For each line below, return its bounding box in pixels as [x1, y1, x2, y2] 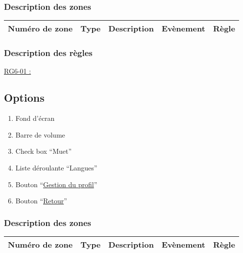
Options [4, 90, 45, 105]
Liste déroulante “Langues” [15, 163, 97, 173]
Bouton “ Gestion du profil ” [15, 179, 97, 189]
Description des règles [4, 47, 93, 59]
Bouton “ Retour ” [15, 196, 67, 206]
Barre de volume [15, 129, 65, 140]
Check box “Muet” [15, 146, 72, 156]
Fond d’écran [15, 113, 55, 123]
